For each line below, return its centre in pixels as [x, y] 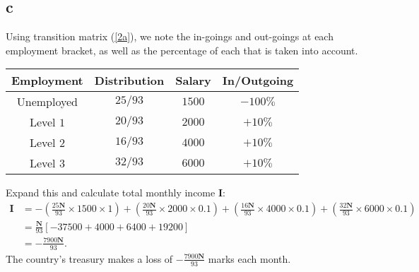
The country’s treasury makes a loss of [89, 258]
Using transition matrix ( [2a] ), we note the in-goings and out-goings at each [170, 36]
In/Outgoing [258, 81]
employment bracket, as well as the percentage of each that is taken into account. [182, 50]
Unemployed [47, 102]
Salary [193, 81]
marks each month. [249, 258]
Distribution [129, 81]
